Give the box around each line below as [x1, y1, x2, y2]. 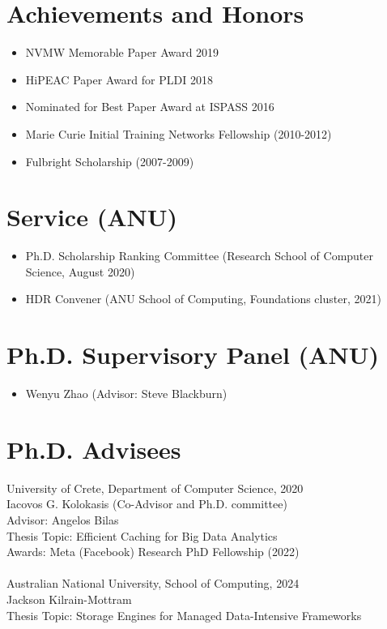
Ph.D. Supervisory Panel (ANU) [6, 338, 379, 371]
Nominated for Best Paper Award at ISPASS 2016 [25, 98, 274, 115]
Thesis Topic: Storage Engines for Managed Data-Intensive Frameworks [6, 606, 362, 623]
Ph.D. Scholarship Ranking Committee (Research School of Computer [25, 247, 374, 264]
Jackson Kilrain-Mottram [6, 591, 132, 607]
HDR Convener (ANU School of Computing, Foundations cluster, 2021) [25, 290, 381, 307]
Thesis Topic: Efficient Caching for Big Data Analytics [6, 527, 278, 544]
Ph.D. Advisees [6, 432, 181, 465]
